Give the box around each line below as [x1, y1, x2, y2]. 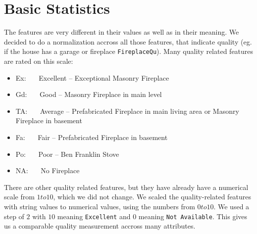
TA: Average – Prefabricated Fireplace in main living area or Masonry [15, 105, 239, 116]
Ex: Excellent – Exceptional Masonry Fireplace [15, 72, 169, 83]
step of [4, 211, 24, 221]
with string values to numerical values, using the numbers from [4, 201, 195, 211]
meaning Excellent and [57, 211, 131, 221]
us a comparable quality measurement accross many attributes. [4, 221, 196, 231]
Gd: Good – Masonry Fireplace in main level [15, 89, 162, 99]
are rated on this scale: [4, 55, 73, 66]
